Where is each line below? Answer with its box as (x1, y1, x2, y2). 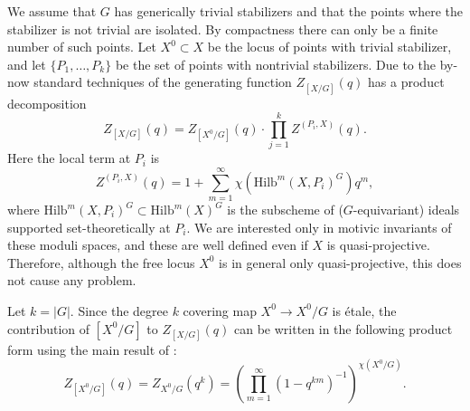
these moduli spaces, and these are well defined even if (7, 235, 308, 254)
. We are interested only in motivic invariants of (186, 217, 452, 236)
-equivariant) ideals (352, 200, 460, 218)
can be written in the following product (233, 319, 453, 338)
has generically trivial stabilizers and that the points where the (114, 2, 463, 20)
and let (7, 54, 46, 73)
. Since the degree (70, 301, 168, 320)
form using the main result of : (7, 339, 177, 358)
